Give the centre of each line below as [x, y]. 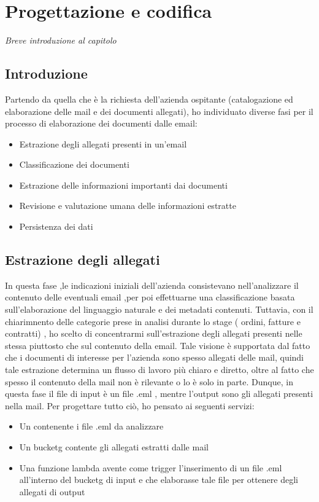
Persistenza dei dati [56, 226]
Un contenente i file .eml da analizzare [91, 426]
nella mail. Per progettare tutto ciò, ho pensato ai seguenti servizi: [130, 405]
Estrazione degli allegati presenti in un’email [103, 143]
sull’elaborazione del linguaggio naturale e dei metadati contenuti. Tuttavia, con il [159, 309]
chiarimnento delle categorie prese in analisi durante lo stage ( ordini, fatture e [153, 321]
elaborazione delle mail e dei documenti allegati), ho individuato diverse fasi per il [159, 111]
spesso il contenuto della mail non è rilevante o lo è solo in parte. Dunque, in [149, 381]
